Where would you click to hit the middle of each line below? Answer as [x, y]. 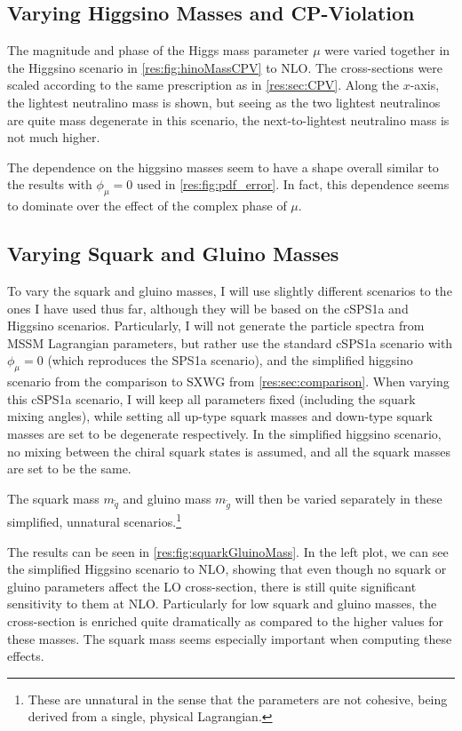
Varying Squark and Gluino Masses [173, 254]
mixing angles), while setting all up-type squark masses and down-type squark [220, 416]
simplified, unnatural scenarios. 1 [94, 520]
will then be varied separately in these [339, 498]
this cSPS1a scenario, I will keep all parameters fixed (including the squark [211, 398]
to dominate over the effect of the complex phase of [147, 206]
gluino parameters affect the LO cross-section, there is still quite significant [212, 586]
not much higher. [54, 137]
